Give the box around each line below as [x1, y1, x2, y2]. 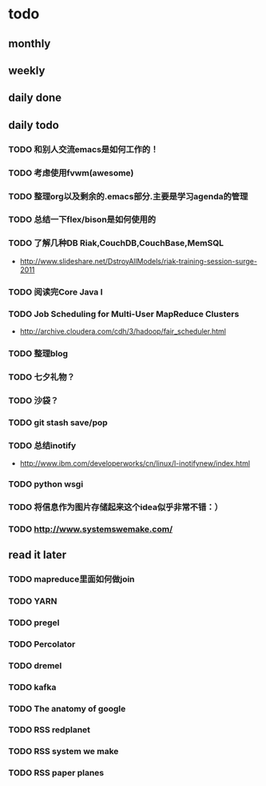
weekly [8, 63, 46, 77]
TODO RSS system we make [8, 746, 119, 757]
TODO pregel [8, 617, 60, 628]
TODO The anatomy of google [8, 703, 126, 714]
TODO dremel [8, 660, 62, 671]
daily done [8, 91, 62, 105]
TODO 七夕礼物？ [8, 371, 76, 383]
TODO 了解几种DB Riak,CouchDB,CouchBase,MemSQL [8, 238, 224, 249]
